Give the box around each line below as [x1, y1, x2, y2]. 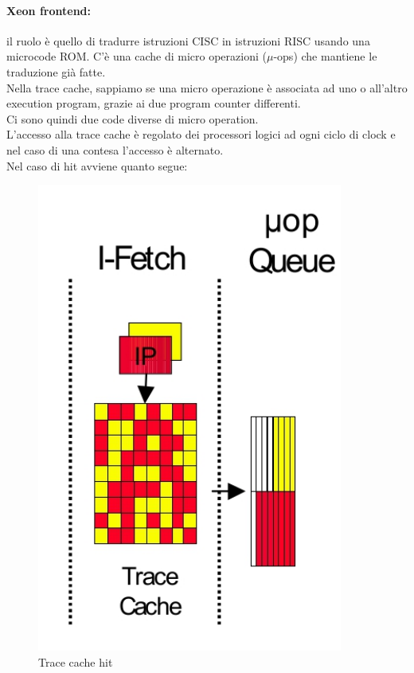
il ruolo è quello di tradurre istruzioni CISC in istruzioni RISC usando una [6, 32, 370, 49]
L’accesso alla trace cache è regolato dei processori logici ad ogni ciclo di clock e [6, 126, 396, 143]
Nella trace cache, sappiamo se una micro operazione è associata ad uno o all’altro [6, 79, 408, 96]
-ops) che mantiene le [273, 48, 377, 65]
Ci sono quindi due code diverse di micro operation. [6, 110, 259, 127]
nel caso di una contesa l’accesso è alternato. [6, 141, 224, 158]
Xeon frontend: [6, 2, 91, 18]
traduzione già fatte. [6, 63, 106, 80]
